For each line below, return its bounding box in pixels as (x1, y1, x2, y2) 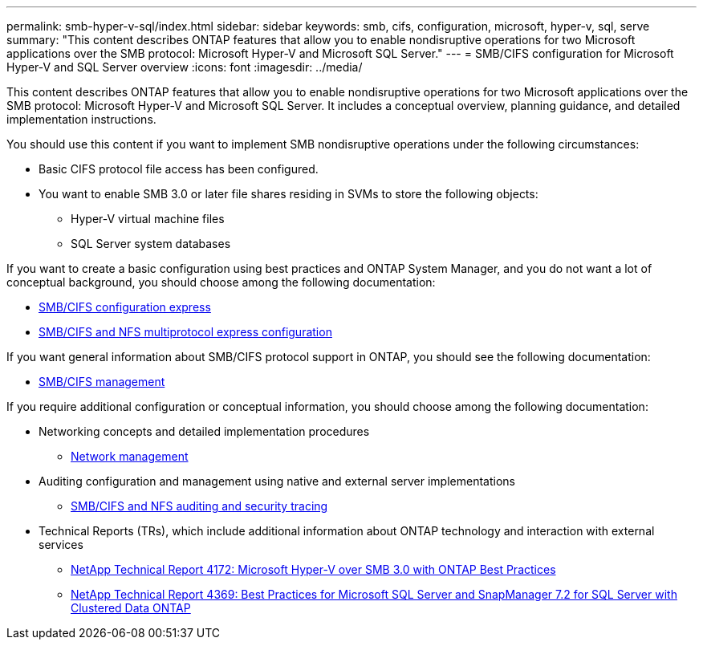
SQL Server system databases (71, 237, 231, 250)
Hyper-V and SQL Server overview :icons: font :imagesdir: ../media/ (6, 60, 363, 74)
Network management (71, 449, 189, 463)
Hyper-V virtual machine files (71, 212, 225, 225)
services (39, 538, 83, 551)
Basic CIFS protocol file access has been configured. (39, 162, 319, 176)
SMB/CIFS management (39, 375, 165, 388)
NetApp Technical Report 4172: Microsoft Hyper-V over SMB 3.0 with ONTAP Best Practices (71, 563, 556, 576)
